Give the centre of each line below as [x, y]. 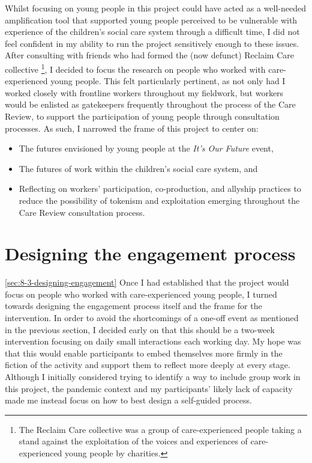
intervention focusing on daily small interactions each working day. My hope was [153, 341]
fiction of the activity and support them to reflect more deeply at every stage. [148, 365]
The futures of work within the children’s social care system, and [138, 168]
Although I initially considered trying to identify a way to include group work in [153, 377]
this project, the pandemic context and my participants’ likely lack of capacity [149, 388]
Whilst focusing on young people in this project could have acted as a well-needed [156, 8]
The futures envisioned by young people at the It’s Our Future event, [146, 148]
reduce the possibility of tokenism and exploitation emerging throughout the [159, 200]
